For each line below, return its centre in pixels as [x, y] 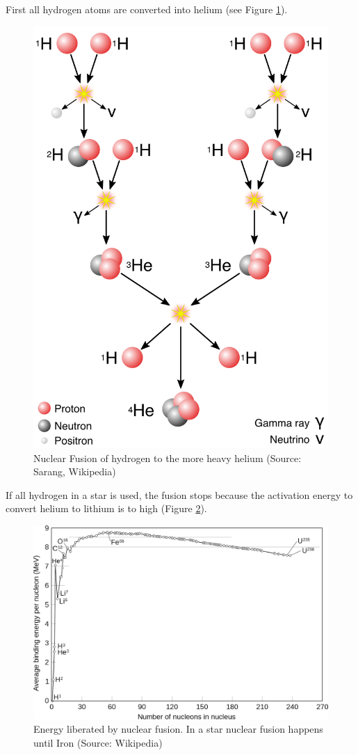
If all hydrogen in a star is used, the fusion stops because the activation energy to [179, 494]
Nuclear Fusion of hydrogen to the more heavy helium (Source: [168, 458]
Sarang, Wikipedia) [75, 471]
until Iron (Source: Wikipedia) [98, 742]
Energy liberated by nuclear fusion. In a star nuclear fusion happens [178, 729]
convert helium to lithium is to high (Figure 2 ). [106, 508]
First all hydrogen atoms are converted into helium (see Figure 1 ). [147, 9]
